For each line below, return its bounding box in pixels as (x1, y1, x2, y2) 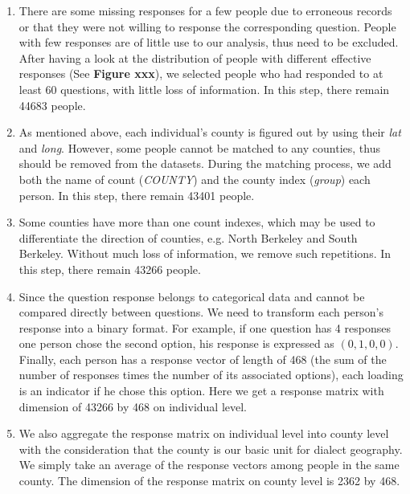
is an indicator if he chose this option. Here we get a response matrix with (18, 382, 384, 399)
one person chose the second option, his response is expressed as (18, 335, 334, 352)
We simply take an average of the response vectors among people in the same (18, 456, 400, 473)
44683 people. (18, 96, 86, 113)
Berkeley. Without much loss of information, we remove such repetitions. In (18, 245, 392, 262)
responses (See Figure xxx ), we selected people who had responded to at (18, 65, 383, 82)
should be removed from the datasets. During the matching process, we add (18, 155, 392, 172)
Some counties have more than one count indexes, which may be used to (18, 214, 375, 231)
